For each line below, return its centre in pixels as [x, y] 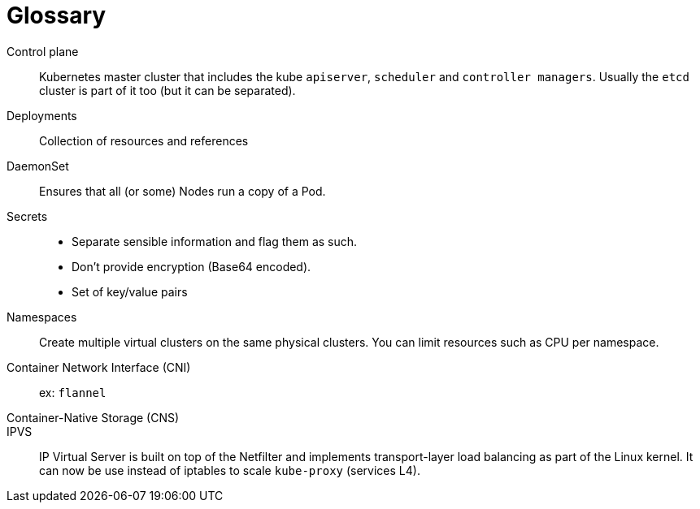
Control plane [43, 51]
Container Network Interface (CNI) [99, 367]
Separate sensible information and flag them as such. [215, 241]
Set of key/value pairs [130, 291]
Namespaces [42, 317]
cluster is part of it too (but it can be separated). [167, 90]
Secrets [27, 216]
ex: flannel [73, 392]
